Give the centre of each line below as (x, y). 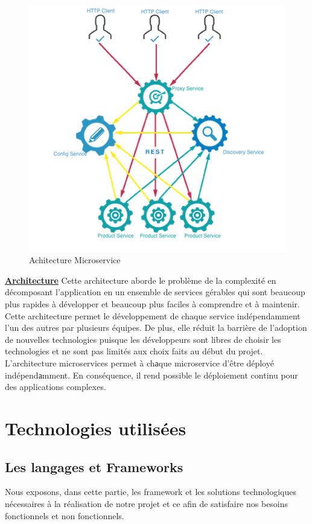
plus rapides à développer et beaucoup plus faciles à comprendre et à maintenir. (152, 303)
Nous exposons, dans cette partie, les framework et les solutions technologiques (151, 492)
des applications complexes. (56, 387)
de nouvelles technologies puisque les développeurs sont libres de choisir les (143, 339)
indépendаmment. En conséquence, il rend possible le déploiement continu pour (151, 375)
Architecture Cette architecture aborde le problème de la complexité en (141, 280)
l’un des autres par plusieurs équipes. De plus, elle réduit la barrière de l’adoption (156, 327)
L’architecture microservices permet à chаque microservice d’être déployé (139, 363)
